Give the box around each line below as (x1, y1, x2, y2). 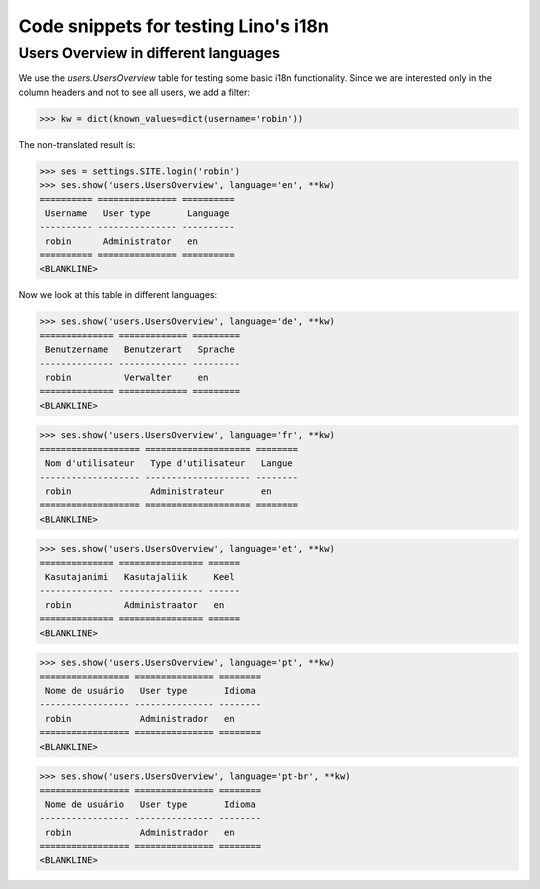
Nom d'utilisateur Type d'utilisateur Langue (45, 458, 294, 469)
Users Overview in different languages (18, 44, 280, 62)
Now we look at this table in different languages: (18, 289, 218, 301)
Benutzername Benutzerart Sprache (45, 344, 235, 355)
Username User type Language (45, 207, 230, 219)
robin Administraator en (45, 599, 225, 610)
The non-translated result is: (18, 138, 136, 150)
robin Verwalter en (45, 372, 209, 383)
